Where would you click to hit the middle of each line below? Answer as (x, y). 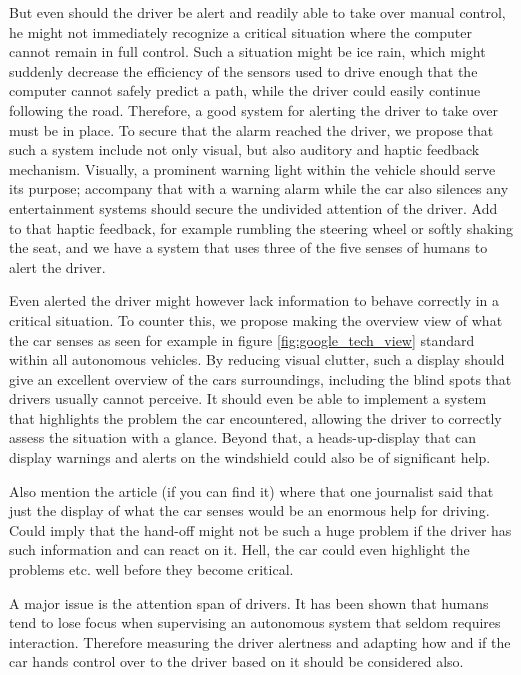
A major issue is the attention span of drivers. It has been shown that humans (249, 602)
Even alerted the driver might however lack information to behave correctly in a (254, 300)
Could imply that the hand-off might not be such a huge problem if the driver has (260, 529)
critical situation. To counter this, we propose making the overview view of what (256, 319)
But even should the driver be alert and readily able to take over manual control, (257, 12)
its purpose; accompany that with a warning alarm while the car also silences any (259, 188)
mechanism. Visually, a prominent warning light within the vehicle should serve (252, 168)
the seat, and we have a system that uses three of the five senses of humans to (248, 247)
